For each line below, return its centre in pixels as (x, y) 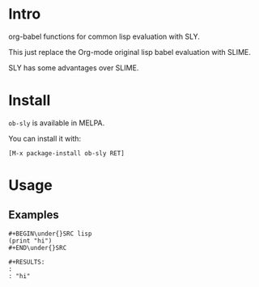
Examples (34, 215)
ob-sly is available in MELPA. (57, 123)
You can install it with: (45, 138)
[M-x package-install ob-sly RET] (67, 153)
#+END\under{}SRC (38, 247)
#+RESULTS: (27, 262)
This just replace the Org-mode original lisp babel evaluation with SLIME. (129, 52)
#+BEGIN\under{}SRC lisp (50, 234)
